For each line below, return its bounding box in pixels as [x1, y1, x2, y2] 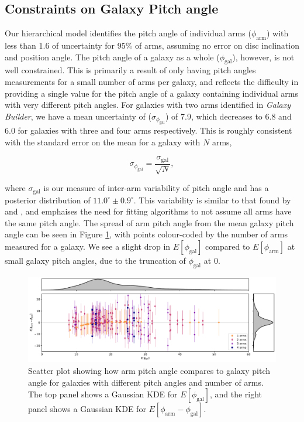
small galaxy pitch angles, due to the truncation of [5, 254, 186, 267]
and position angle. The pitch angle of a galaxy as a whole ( [5, 50, 220, 63]
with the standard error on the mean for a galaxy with [5, 135, 201, 148]
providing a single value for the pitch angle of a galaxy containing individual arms [5, 87, 298, 99]
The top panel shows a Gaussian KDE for [28, 388, 178, 400]
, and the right [209, 388, 262, 400]
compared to [205, 240, 250, 253]
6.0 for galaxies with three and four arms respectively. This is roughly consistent [5, 124, 292, 137]
